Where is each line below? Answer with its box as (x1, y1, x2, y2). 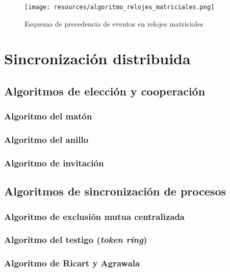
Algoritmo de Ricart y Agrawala (4, 257, 140, 269)
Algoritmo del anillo (4, 133, 89, 146)
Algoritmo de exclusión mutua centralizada (4, 210, 185, 222)
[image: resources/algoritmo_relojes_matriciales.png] (24, 4, 215, 11)
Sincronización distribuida (4, 48, 191, 69)
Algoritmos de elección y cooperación (4, 83, 206, 99)
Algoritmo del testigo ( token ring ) (4, 233, 147, 246)
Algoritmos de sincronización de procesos (4, 183, 226, 199)
